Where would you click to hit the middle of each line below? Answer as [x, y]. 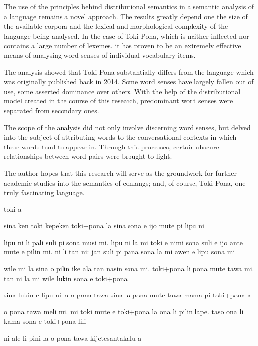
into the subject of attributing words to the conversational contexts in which [120, 137]
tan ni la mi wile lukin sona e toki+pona [66, 278]
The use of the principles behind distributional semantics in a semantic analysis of [129, 6]
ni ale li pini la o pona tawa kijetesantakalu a [73, 338]
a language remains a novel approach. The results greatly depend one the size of [126, 16]
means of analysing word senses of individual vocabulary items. [100, 55]
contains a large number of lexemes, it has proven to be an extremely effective [123, 45]
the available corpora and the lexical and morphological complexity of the [116, 26]
